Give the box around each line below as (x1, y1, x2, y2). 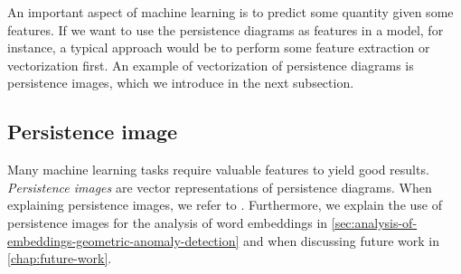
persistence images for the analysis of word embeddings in (7, 213, 328, 231)
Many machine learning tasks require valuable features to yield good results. (7, 160, 429, 179)
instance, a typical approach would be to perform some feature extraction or (7, 38, 430, 57)
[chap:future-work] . (7, 249, 112, 268)
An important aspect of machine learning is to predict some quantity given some (7, 3, 454, 21)
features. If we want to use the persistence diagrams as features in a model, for (7, 20, 444, 39)
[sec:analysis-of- (331, 213, 418, 231)
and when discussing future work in (243, 231, 439, 250)
